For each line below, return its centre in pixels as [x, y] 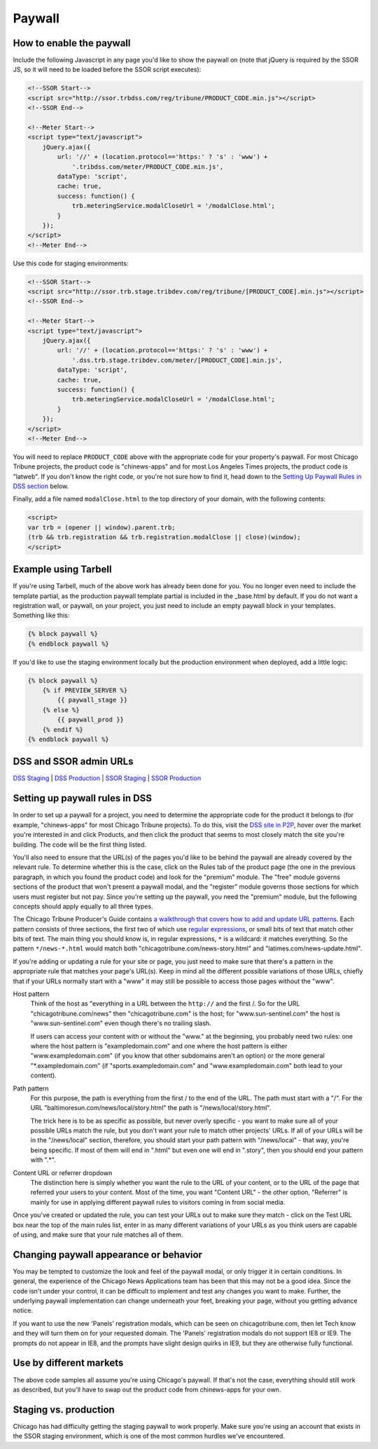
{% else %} [61, 710]
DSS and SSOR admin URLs [73, 762]
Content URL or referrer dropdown [63, 1172]
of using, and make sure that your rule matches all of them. [98, 1235]
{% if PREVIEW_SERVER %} [85, 691]
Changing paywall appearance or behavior [108, 1255]
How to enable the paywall [72, 43]
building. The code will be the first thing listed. [80, 845]
